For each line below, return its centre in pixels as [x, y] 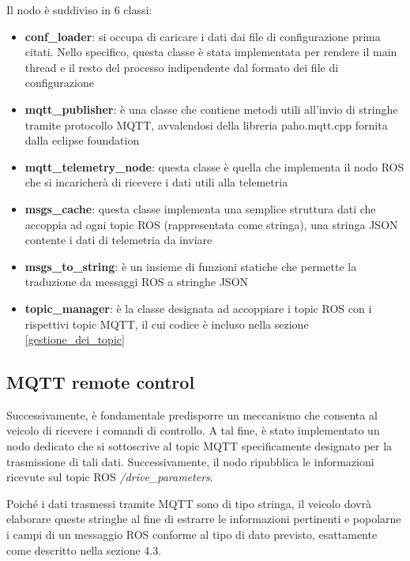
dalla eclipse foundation [82, 140]
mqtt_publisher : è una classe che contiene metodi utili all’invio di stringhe [211, 109]
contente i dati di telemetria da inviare [118, 240]
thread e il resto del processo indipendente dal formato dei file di [182, 67]
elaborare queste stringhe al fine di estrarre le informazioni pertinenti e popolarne [204, 519]
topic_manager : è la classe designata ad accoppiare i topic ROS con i [198, 308]
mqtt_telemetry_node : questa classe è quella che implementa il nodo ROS [214, 166]
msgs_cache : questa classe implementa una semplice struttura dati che [200, 208]
